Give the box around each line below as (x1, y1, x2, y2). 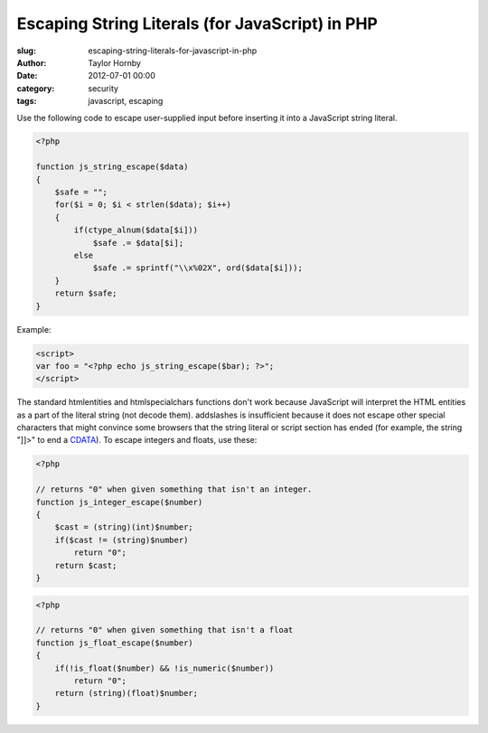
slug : (16, 45, 36, 56)
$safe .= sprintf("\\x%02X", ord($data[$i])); (92, 263, 303, 273)
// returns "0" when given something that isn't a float (35, 625, 294, 635)
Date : (16, 70, 38, 81)
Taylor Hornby (88, 57, 142, 68)
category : (16, 82, 55, 94)
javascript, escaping (88, 96, 164, 107)
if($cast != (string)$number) (54, 534, 189, 545)
